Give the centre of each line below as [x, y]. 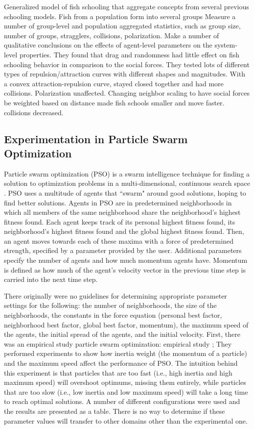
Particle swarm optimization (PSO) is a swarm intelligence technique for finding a [127, 173]
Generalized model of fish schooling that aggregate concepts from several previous [127, 6]
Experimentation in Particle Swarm [96, 139]
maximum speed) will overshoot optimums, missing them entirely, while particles [125, 382]
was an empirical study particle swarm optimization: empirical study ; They [118, 343]
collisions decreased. [34, 112]
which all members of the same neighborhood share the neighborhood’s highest [122, 212]
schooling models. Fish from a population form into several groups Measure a [120, 16]
